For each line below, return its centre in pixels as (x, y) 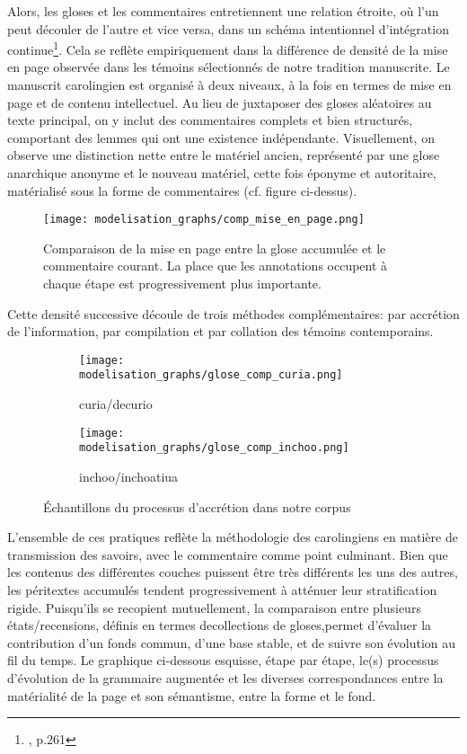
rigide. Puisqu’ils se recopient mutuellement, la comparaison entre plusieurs (214, 607)
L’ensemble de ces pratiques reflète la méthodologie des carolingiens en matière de (233, 537)
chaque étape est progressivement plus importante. (182, 284)
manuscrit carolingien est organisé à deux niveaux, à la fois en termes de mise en (229, 85)
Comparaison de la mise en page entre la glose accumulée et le (215, 248)
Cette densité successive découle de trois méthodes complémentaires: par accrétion (233, 313)
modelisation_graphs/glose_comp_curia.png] (211, 375)
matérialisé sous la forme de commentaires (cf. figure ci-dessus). (182, 190)
